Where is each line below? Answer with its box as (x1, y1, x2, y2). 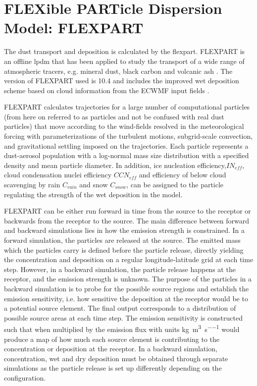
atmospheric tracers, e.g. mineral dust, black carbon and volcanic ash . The (4, 65, 233, 76)
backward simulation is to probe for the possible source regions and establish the (4, 283, 249, 293)
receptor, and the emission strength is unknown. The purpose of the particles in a (4, 274, 252, 284)
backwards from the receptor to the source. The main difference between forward (4, 215, 250, 225)
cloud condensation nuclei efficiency (4, 169, 112, 180)
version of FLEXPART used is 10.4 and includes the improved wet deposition (4, 75, 239, 86)
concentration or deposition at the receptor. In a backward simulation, (4, 343, 217, 354)
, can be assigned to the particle (126, 179, 224, 190)
